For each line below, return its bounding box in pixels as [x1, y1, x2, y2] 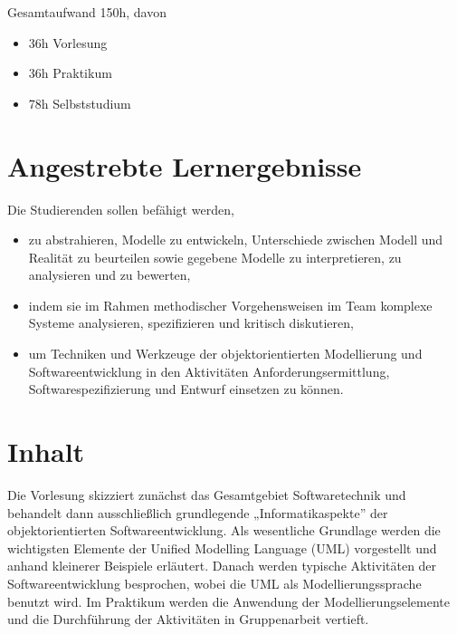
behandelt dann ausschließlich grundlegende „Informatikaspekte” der [7, 503, 388, 522]
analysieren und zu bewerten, [28, 265, 191, 284]
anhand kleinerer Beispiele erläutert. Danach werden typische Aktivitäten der [7, 556, 437, 575]
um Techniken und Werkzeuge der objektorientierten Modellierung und [28, 344, 423, 363]
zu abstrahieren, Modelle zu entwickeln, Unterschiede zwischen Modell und [28, 230, 443, 249]
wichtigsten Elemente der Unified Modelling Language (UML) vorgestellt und [7, 538, 437, 557]
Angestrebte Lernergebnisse [7, 147, 362, 184]
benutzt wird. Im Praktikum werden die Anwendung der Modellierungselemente [7, 591, 450, 610]
